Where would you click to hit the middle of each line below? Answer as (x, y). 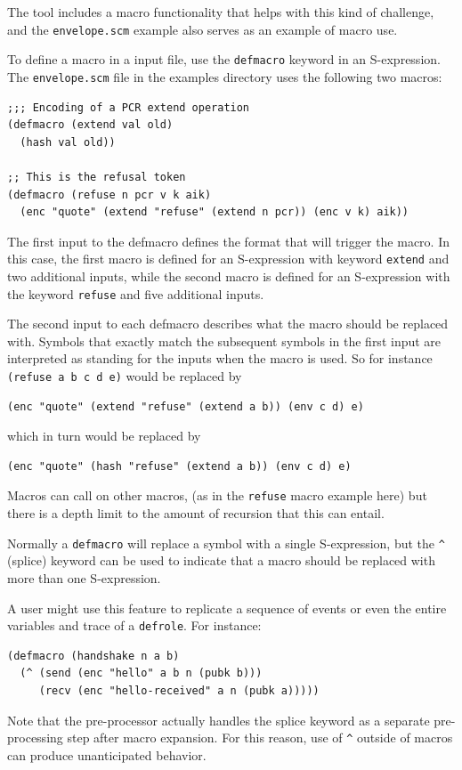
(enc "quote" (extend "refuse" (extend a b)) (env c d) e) (186, 406)
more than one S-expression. (84, 577)
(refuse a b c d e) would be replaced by (125, 376)
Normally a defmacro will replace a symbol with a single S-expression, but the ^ (226, 543)
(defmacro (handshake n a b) (93, 656)
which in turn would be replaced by (104, 436)
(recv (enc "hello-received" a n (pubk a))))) (179, 690)
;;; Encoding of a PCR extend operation (129, 107)
